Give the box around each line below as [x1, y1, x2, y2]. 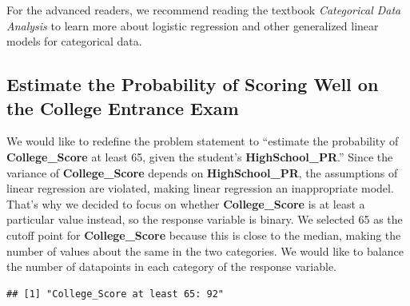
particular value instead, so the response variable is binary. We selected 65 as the [6, 211, 403, 228]
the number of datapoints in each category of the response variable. [6, 258, 336, 275]
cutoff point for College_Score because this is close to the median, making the [6, 226, 401, 243]
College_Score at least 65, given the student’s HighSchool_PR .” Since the [6, 148, 393, 165]
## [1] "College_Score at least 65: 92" [6, 288, 225, 300]
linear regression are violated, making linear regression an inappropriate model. [6, 180, 394, 197]
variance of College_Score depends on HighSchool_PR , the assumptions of [6, 164, 398, 181]
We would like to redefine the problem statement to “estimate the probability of [6, 133, 399, 149]
